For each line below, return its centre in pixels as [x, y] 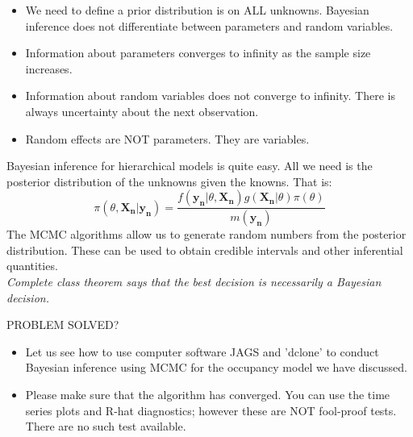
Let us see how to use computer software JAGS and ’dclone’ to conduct [202, 351]
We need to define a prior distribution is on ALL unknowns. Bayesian [197, 10]
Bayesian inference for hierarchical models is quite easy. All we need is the [190, 166]
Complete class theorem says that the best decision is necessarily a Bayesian [194, 281]
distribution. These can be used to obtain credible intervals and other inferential [205, 250]
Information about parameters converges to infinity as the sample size [198, 53]
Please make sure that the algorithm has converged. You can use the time [208, 394]
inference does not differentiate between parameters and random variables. [209, 25]
